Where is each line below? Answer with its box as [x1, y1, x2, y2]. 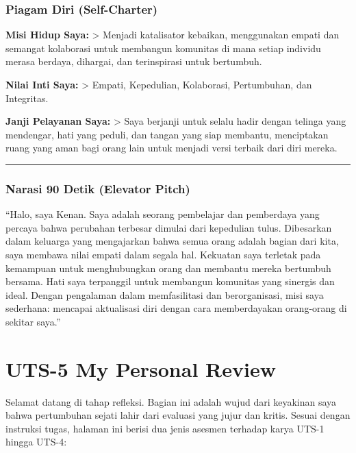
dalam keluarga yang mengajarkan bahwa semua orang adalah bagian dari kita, [5, 234, 339, 248]
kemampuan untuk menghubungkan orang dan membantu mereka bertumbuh [5, 260, 331, 275]
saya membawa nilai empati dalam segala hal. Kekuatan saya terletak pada [5, 247, 321, 261]
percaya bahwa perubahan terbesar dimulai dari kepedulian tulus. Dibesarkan [5, 220, 332, 234]
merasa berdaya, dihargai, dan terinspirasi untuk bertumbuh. [5, 54, 262, 69]
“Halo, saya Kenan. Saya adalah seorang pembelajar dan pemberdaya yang [5, 207, 320, 221]
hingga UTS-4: [5, 434, 67, 449]
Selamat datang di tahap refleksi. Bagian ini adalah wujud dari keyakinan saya [5, 394, 337, 408]
